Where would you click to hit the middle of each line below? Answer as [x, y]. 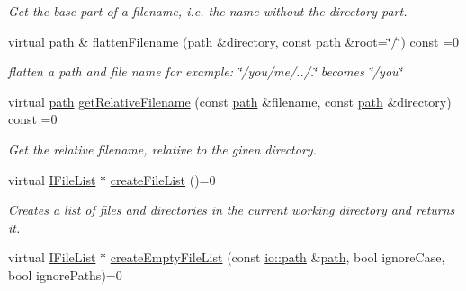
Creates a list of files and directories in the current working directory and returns [232, 210]
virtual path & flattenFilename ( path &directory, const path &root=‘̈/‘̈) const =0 [234, 41]
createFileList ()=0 [163, 179]
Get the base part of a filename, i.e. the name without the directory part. [208, 11]
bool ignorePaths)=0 [65, 274]
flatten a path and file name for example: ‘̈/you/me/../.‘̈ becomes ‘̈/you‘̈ [205, 71]
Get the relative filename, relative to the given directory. [162, 149]
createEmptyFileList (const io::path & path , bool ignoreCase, [278, 257]
